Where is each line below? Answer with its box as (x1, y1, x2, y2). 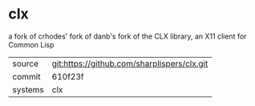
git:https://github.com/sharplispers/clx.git (51, 58, 208, 69)
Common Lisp (8, 39, 55, 49)
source (12, 58, 38, 69)
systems (12, 84, 44, 95)
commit (12, 71, 41, 82)
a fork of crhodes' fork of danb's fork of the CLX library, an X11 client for (8, 31, 247, 41)
